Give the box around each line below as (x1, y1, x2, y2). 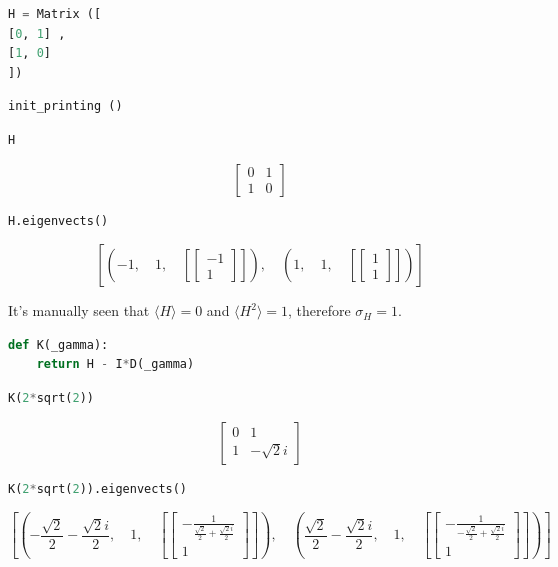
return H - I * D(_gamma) (36, 357, 195, 372)
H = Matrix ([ (8, 7, 102, 21)
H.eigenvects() (8, 213, 109, 228)
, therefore (287, 300, 351, 321)
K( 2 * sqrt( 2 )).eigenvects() (8, 481, 188, 496)
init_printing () (8, 99, 123, 114)
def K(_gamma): (8, 337, 109, 352)
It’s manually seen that (8, 300, 150, 321)
